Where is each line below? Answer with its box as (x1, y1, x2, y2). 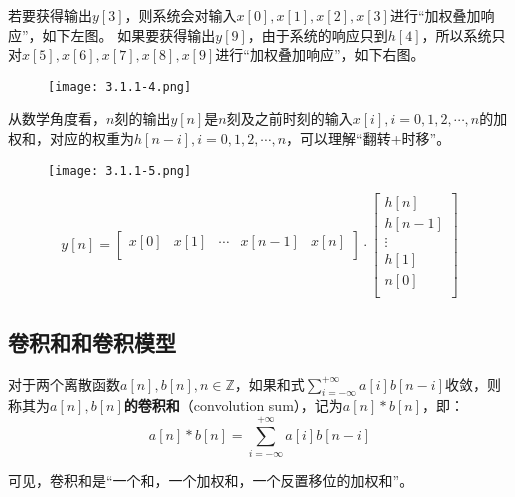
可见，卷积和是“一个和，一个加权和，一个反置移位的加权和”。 (8, 470, 414, 491)
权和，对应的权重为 (8, 128, 134, 149)
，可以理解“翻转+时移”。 (286, 128, 451, 149)
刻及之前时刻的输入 (226, 108, 353, 129)
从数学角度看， (8, 108, 106, 129)
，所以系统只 (421, 24, 506, 45)
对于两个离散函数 (8, 373, 120, 394)
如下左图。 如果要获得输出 (42, 24, 216, 45)
